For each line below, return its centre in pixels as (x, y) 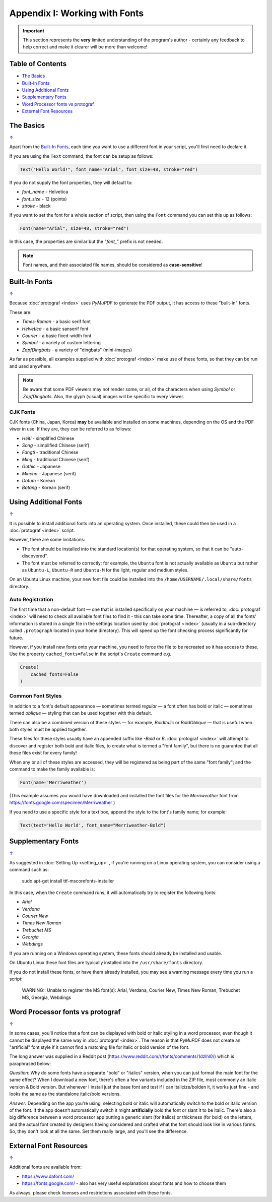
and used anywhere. (30, 366)
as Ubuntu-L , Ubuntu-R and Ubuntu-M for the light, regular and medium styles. (105, 570)
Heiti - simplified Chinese (48, 438)
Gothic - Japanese (41, 467)
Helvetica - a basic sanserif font (55, 329)
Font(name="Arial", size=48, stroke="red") (75, 229)
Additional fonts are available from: (46, 1167)
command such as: (29, 869)
